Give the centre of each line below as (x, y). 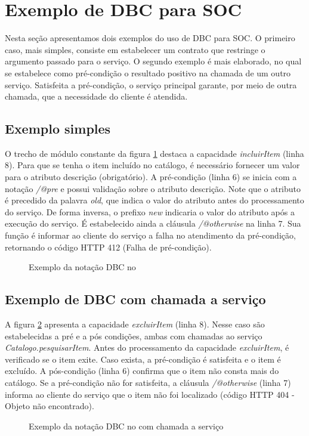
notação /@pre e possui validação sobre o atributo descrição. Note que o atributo (153, 188)
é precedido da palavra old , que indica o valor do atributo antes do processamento (154, 200)
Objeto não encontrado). (50, 406)
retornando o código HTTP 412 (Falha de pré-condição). (108, 247)
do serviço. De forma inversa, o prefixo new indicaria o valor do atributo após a (150, 211)
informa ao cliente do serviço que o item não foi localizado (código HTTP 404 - (150, 394)
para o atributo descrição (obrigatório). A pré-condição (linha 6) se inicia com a (151, 177)
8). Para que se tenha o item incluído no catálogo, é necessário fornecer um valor (152, 165)
